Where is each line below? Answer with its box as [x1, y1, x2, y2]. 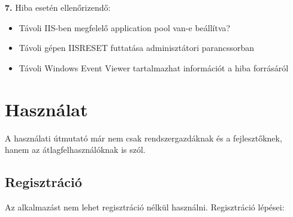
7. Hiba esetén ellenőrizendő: [5, 1, 111, 13]
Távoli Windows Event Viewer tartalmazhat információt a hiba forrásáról [19, 61, 289, 74]
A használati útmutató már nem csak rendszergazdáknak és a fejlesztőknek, [5, 131, 282, 144]
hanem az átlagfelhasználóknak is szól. [5, 143, 146, 156]
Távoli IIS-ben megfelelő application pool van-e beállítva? [19, 21, 231, 34]
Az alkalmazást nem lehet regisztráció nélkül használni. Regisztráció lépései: [5, 200, 285, 213]
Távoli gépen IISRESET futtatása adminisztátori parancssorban [19, 41, 255, 54]
